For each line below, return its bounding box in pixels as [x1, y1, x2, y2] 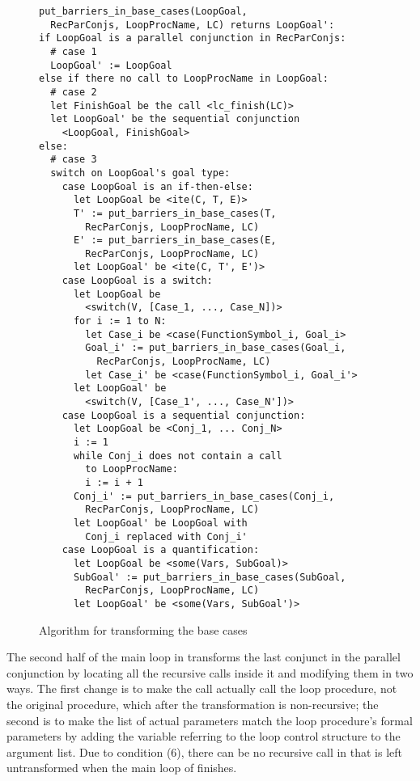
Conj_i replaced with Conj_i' [85, 530, 248, 542]
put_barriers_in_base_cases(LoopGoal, [39, 6, 248, 17]
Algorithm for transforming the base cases [39, 621, 248, 638]
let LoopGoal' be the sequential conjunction [50, 113, 300, 125]
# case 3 [50, 154, 97, 166]
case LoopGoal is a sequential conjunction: [62, 409, 306, 421]
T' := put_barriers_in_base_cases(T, [73, 207, 277, 219]
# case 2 [50, 86, 97, 98]
